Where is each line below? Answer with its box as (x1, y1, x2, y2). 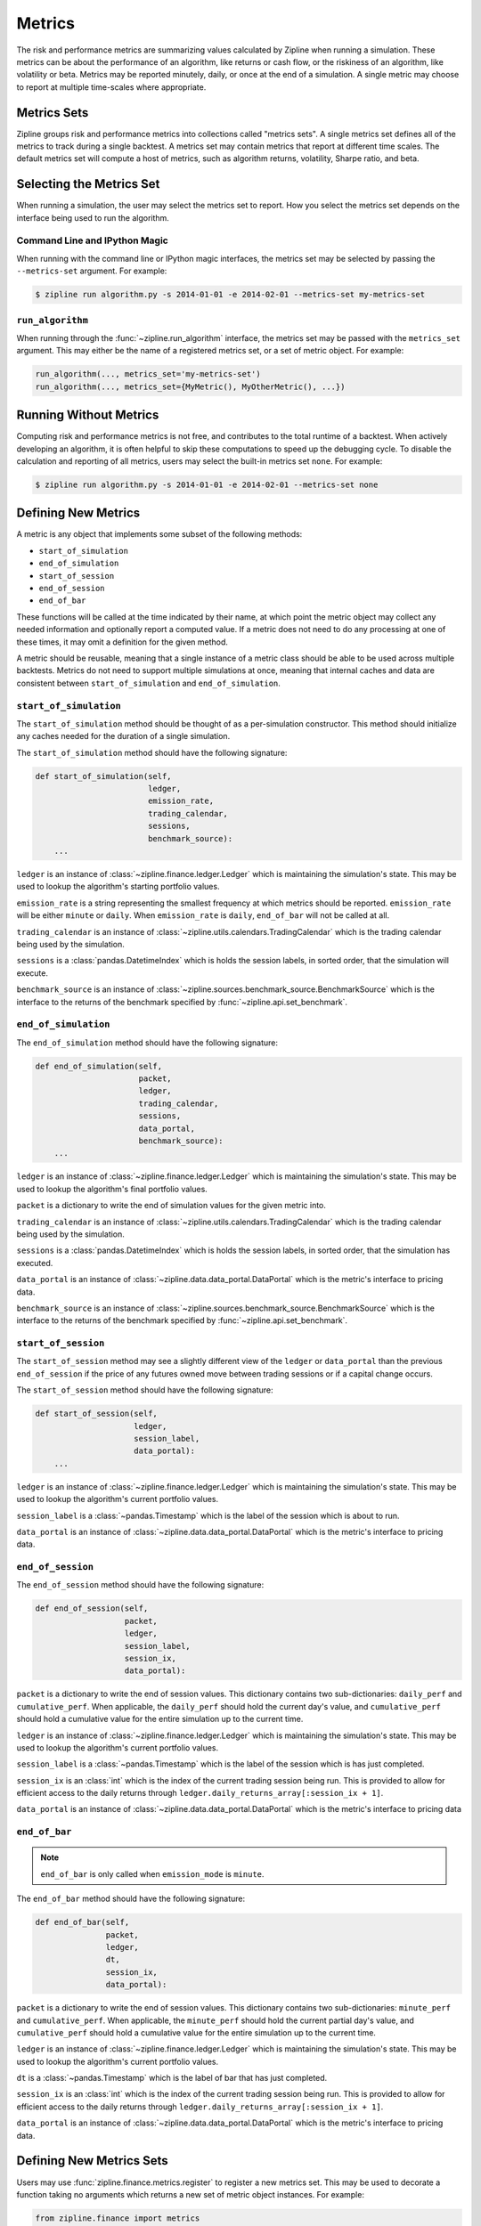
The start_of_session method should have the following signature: (16, 1385, 273, 1395)
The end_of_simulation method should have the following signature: (16, 1037, 278, 1048)
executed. (16, 1257, 53, 1268)
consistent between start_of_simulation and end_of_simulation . (16, 678, 281, 688)
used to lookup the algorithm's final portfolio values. (16, 1183, 208, 1194)
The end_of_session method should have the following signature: (16, 1580, 265, 1590)
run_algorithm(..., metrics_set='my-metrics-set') (35, 370, 262, 379)
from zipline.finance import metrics (35, 2213, 200, 2223)
